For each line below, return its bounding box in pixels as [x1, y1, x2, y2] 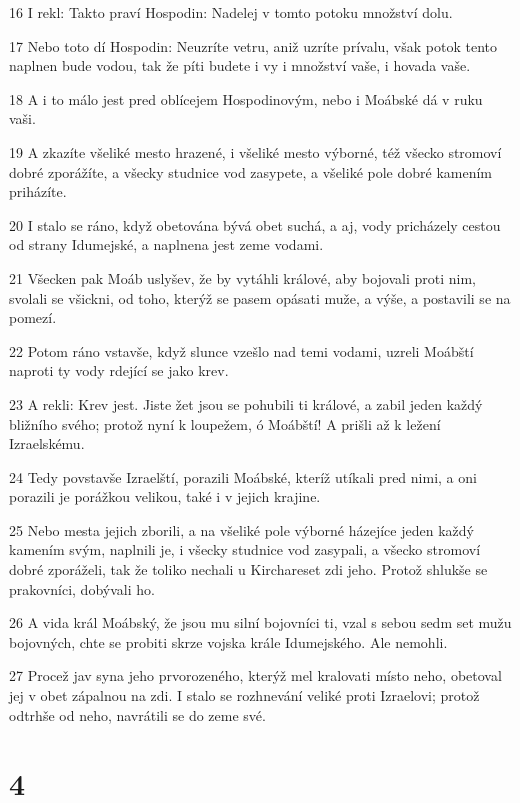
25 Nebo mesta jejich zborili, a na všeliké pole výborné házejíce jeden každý [9, 519, 474, 540]
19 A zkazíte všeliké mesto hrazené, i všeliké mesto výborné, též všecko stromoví [9, 141, 502, 162]
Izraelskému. [9, 433, 85, 454]
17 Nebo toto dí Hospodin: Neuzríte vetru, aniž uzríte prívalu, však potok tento [9, 35, 498, 56]
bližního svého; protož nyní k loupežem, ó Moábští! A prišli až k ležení [9, 413, 441, 434]
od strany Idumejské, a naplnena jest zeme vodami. [9, 234, 324, 255]
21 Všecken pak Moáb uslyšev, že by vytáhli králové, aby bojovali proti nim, [9, 267, 476, 288]
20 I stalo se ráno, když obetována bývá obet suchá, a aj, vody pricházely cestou [9, 214, 501, 235]
